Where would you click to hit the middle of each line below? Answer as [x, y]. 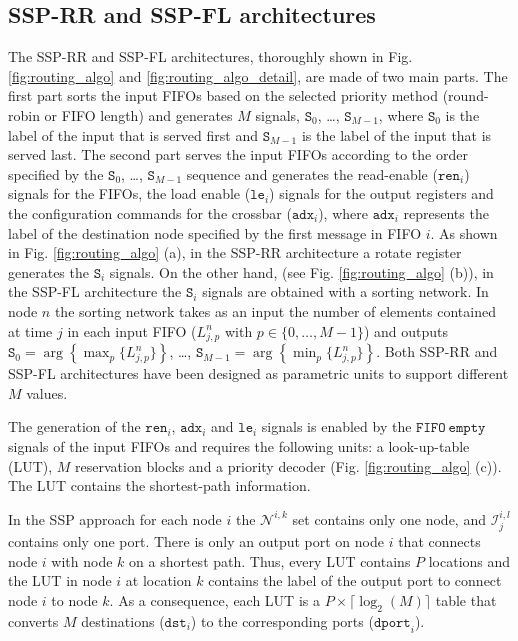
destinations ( [123, 620]
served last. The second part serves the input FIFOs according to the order [238, 154]
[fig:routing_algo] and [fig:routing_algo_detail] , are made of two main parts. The [258, 75]
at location [158, 580]
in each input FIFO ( [132, 330]
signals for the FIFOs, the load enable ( [129, 193]
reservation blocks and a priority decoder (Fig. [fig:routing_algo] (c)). [288, 465]
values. [47, 392]
